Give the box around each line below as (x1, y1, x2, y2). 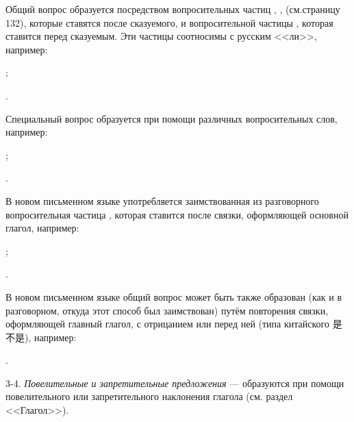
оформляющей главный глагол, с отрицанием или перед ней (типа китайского (5, 316, 329, 331)
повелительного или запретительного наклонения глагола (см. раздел (5, 389, 293, 404)
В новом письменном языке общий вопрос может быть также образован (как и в (5, 289, 342, 303)
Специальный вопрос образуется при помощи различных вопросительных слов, (5, 111, 338, 125)
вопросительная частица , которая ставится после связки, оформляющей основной (5, 207, 349, 221)
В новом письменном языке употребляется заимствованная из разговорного (5, 193, 319, 208)
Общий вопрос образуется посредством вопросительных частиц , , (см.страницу (5, 2, 340, 16)
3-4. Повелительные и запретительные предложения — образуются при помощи (5, 375, 344, 390)
